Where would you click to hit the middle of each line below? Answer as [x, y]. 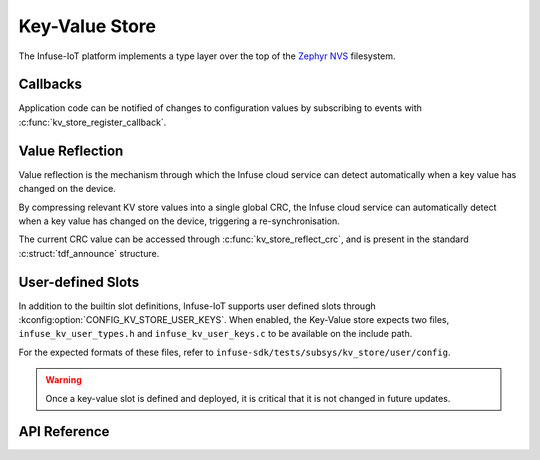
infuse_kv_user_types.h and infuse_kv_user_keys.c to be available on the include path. [215, 334]
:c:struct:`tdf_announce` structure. [89, 253]
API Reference [64, 431]
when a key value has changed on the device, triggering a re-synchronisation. [179, 221]
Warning [63, 380]
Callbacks [50, 84]
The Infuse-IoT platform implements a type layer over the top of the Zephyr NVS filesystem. [207, 56]
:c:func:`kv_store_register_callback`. [92, 122]
